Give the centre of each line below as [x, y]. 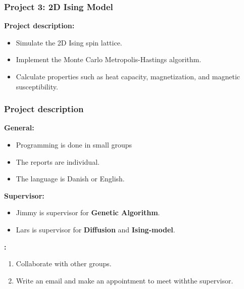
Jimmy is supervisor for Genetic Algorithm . [88, 212]
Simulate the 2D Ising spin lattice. [69, 42]
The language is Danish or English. [70, 179]
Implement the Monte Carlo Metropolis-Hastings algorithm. [109, 59]
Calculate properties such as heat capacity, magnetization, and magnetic [128, 76]
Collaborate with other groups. [64, 263]
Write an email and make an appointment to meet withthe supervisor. [125, 280]
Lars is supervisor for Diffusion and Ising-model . [95, 229]
